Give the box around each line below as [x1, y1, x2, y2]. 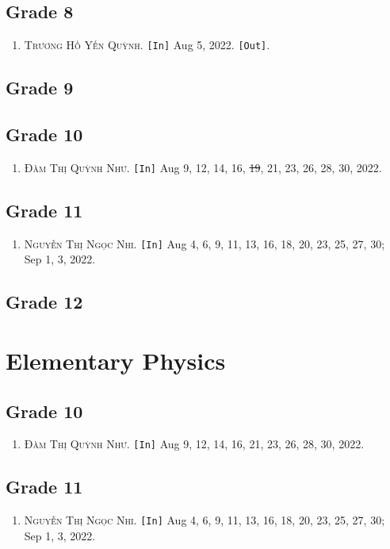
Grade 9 [6, 75, 74, 100]
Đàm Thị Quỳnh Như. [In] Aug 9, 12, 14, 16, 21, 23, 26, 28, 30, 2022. [24, 436, 365, 452]
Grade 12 [6, 290, 83, 314]
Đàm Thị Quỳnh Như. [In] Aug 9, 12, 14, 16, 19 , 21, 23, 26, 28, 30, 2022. [24, 159, 382, 175]
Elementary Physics [6, 344, 226, 376]
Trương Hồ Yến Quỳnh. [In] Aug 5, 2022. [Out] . [24, 36, 270, 53]
